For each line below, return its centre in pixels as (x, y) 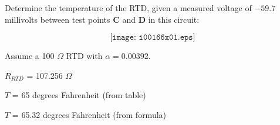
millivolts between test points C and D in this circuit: (102, 19)
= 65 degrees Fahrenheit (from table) (79, 95)
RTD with (84, 56)
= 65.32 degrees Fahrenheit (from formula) (89, 114)
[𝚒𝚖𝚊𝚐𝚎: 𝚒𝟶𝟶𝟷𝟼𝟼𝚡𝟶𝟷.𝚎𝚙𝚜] (153, 38)
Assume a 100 (30, 56)
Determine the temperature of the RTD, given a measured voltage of (128, 8)
